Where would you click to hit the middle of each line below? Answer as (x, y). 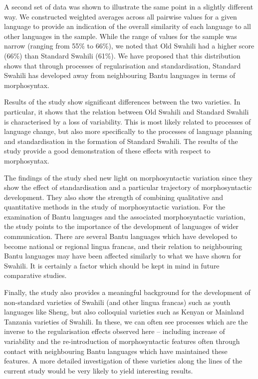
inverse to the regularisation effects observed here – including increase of (115, 331)
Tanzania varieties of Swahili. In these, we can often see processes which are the (126, 321)
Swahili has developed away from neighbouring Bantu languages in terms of (120, 75)
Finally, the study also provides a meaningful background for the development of (127, 292)
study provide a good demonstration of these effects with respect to (107, 151)
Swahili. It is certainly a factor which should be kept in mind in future (112, 265)
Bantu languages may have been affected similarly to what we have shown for (123, 256)
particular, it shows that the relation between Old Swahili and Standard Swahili (127, 111)
